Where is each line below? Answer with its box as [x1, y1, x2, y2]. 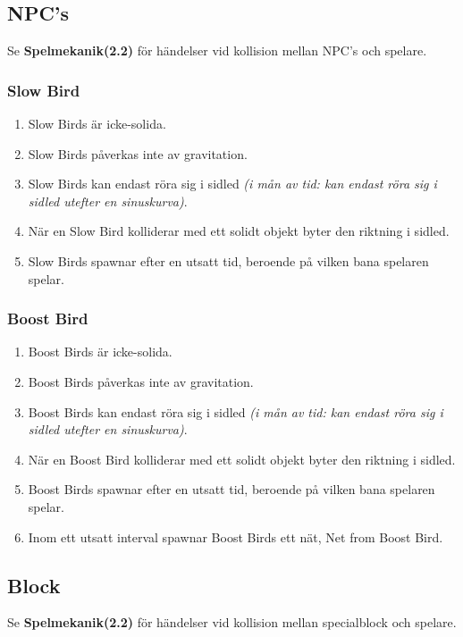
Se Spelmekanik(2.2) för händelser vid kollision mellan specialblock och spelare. [7, 613, 457, 632]
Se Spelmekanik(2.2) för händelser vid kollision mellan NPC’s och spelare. [7, 41, 427, 60]
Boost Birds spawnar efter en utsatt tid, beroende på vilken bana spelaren [28, 480, 435, 499]
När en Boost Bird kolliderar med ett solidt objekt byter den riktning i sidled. [28, 449, 456, 468]
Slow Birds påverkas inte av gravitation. [28, 144, 248, 163]
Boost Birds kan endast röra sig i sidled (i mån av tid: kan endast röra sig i [28, 402, 443, 421]
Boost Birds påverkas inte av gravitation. [28, 372, 254, 390]
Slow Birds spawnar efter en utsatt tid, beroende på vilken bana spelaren [28, 251, 429, 270]
